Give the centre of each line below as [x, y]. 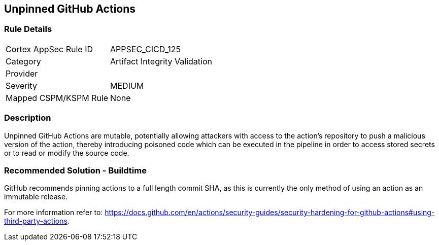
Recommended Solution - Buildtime [75, 170]
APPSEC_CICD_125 [146, 49]
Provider [22, 73]
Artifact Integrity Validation [161, 61]
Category [23, 61]
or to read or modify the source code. [67, 153]
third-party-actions [36, 221]
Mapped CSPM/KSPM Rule [57, 98]
